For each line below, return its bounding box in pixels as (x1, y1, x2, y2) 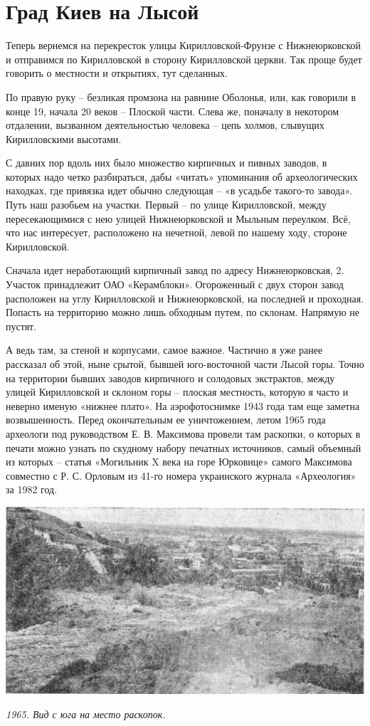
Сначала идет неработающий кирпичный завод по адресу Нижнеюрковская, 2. (6, 263, 344, 278)
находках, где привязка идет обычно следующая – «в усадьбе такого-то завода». (6, 183, 352, 198)
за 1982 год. (6, 482, 58, 497)
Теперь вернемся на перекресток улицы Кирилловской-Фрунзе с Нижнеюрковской (6, 38, 361, 53)
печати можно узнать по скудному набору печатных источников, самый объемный (6, 440, 361, 455)
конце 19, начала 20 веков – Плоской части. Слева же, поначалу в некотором (6, 103, 339, 118)
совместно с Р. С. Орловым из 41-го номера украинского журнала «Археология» (6, 468, 356, 483)
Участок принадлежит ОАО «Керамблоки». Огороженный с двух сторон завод (6, 277, 344, 292)
